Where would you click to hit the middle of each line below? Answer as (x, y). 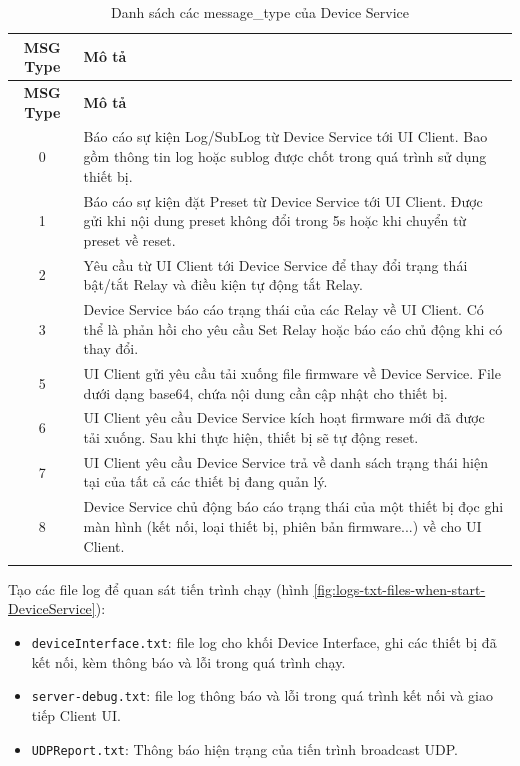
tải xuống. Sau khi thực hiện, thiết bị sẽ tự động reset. (251, 437)
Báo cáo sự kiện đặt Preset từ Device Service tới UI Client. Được (283, 200)
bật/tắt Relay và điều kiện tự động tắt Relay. (223, 284)
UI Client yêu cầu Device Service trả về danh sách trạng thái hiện (286, 461)
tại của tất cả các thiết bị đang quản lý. (205, 481)
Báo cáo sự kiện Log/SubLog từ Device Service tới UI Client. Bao (285, 136)
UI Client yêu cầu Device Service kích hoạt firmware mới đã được (284, 417)
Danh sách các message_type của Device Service (260, 12)
